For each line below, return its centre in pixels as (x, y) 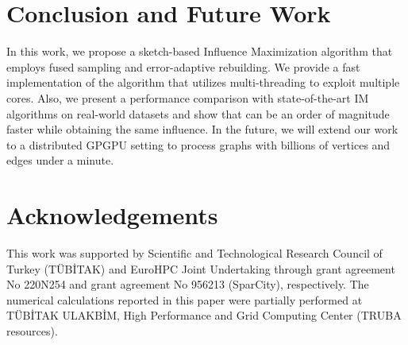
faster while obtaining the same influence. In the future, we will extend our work (202, 129)
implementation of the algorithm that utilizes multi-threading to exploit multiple (203, 82)
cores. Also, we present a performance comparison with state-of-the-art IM (188, 97)
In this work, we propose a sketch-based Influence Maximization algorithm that (200, 51)
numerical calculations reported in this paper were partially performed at (185, 299)
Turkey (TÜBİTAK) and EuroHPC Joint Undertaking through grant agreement (201, 268)
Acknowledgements (112, 215)
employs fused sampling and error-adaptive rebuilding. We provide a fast (183, 66)
